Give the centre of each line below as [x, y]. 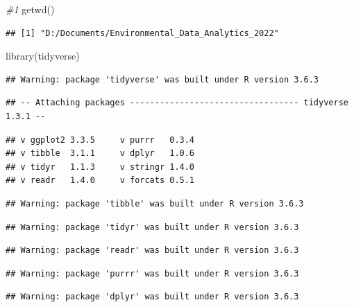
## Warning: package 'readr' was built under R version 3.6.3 [152, 251]
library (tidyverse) [43, 56]
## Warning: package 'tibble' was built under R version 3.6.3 [155, 203]
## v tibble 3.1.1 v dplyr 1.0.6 [100, 153]
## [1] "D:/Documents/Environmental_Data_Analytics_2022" [142, 33]
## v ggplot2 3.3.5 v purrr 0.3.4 [100, 140]
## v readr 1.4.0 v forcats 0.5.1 [100, 181]
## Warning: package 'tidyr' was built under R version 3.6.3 [152, 227]
